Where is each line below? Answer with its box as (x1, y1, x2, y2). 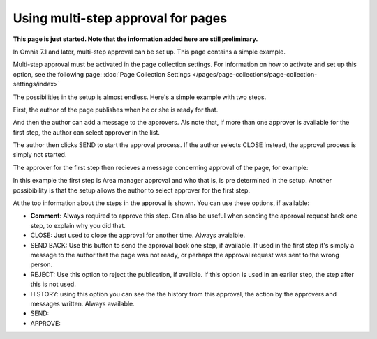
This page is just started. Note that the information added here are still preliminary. (13, 35, 258, 43)
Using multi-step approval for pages (13, 10, 227, 26)
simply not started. (13, 151, 67, 159)
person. (30, 260, 53, 269)
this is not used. (30, 280, 76, 289)
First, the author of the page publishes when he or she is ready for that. (13, 105, 219, 114)
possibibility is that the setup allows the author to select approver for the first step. (13, 186, 251, 195)
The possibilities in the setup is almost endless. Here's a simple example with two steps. (13, 93, 267, 101)
